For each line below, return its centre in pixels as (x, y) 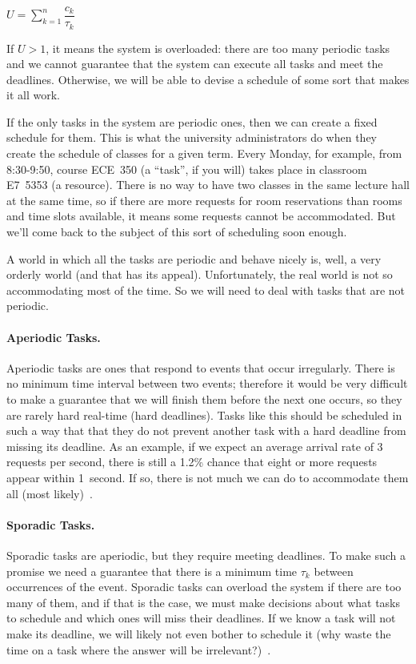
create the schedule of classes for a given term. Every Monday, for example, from (204, 153)
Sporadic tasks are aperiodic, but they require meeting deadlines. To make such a (206, 555)
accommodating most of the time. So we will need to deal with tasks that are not (206, 290)
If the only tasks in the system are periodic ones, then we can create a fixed (192, 121)
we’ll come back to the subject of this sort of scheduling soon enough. (177, 232)
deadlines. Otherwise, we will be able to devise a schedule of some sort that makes (208, 79)
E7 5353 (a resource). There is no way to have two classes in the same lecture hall (208, 185)
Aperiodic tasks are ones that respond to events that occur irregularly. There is (201, 367)
